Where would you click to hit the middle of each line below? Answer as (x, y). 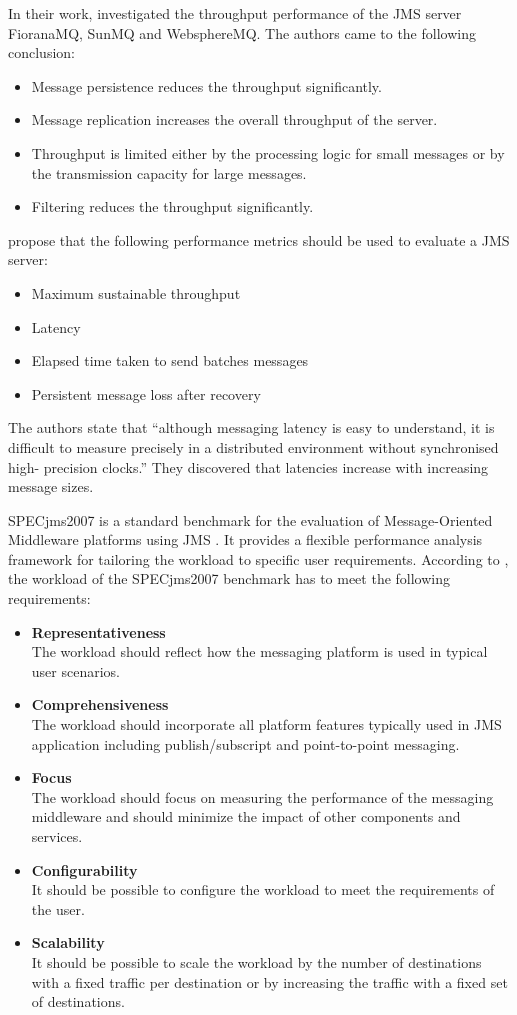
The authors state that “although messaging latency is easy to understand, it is (251, 427)
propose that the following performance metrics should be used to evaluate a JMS (259, 239)
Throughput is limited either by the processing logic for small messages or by (268, 152)
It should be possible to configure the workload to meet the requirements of (263, 889)
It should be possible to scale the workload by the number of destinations (256, 961)
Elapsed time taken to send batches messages (170, 360)
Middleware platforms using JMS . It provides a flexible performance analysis (245, 539)
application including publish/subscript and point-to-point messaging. (245, 743)
